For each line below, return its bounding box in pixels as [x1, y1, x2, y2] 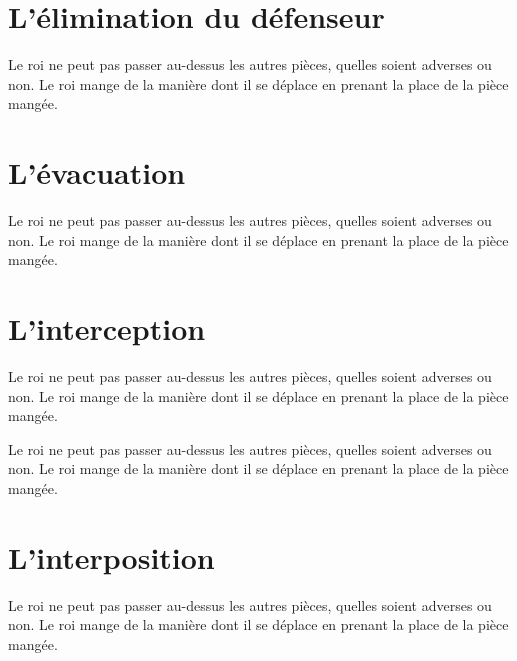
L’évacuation [8, 152, 186, 193]
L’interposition [8, 536, 215, 577]
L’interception [8, 308, 206, 348]
